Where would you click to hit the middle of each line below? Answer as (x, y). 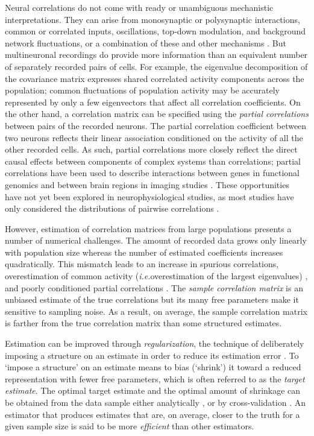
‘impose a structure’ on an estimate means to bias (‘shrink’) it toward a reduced (153, 367)
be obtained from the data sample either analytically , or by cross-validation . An (155, 402)
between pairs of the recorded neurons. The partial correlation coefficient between (156, 125)
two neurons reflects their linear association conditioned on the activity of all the (154, 137)
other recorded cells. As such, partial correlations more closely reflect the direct (151, 149)
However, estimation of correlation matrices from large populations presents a (148, 228)
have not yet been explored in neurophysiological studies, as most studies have (149, 196)
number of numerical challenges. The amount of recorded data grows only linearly (156, 240)
